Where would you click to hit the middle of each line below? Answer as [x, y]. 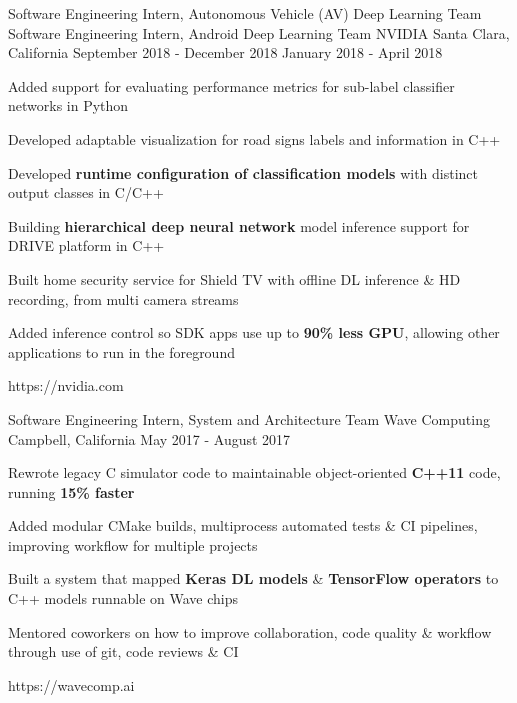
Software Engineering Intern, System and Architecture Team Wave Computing [249, 418]
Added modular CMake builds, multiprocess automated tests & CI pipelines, [243, 525]
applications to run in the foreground [121, 351]
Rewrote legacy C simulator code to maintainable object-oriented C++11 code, [254, 472]
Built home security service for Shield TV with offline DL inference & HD [234, 278]
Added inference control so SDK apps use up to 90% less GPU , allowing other [254, 332]
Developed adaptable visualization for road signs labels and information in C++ [254, 138]
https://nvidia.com [66, 385]
